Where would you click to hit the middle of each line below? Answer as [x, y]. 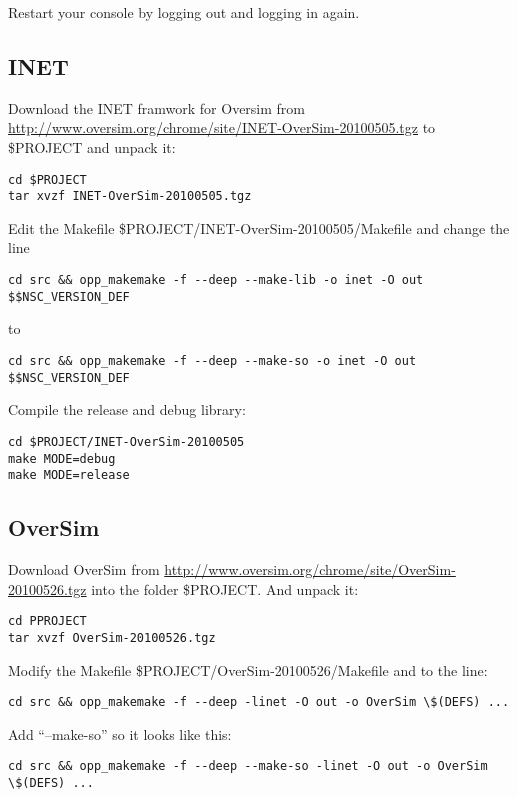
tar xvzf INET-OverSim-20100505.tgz [130, 196]
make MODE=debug [62, 458]
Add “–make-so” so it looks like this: [120, 733]
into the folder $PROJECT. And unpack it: [225, 588]
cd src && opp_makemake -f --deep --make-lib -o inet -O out [216, 280]
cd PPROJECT [47, 621]
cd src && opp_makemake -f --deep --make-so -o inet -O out [212, 360]
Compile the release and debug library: [127, 409]
